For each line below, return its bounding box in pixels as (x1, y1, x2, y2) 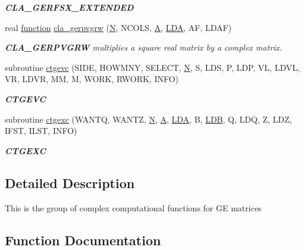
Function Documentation (5, 230, 161, 249)
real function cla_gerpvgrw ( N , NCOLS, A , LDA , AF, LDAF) (5, 21, 232, 33)
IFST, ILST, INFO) (5, 124, 77, 137)
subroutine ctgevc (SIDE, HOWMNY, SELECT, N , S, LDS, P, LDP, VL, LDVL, (5, 61, 300, 73)
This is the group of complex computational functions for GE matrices (5, 201, 262, 214)
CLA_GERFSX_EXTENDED (5, 1, 134, 13)
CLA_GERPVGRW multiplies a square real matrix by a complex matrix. (5, 41, 283, 54)
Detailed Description (5, 173, 135, 192)
